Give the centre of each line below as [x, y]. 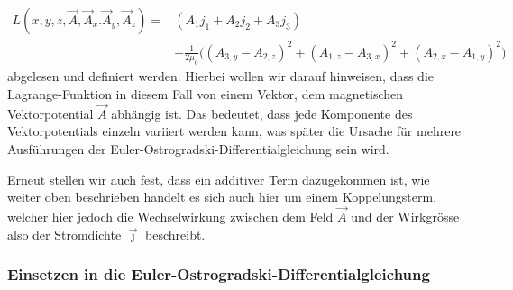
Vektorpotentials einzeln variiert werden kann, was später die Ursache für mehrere [234, 131]
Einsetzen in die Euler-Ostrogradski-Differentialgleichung [219, 274]
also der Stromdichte [64, 234]
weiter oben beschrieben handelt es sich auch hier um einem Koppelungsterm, [222, 197]
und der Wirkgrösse [405, 216]
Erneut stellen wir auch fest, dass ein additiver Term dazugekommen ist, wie [219, 179]
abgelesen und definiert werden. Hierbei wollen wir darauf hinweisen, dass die [221, 76]
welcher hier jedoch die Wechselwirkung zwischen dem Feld [170, 216]
